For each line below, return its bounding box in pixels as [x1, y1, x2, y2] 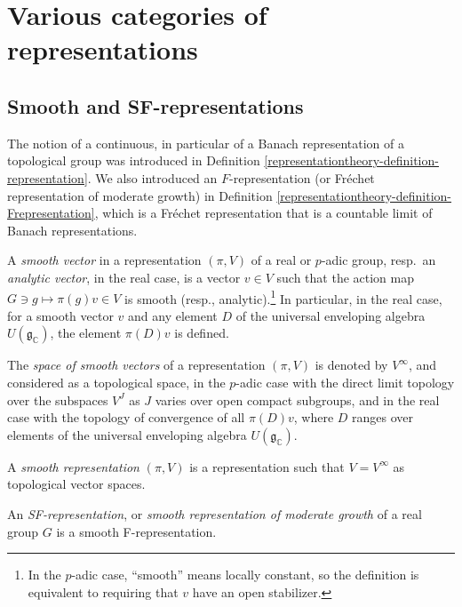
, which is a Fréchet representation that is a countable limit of [94, 204, 433, 222]
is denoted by [315, 355, 388, 374]
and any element [128, 306, 218, 324]
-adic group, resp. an [321, 251, 436, 269]
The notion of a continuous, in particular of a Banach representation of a [7, 133, 404, 152]
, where [293, 408, 334, 427]
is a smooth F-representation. [56, 522, 217, 540]
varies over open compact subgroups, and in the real [155, 390, 440, 409]
